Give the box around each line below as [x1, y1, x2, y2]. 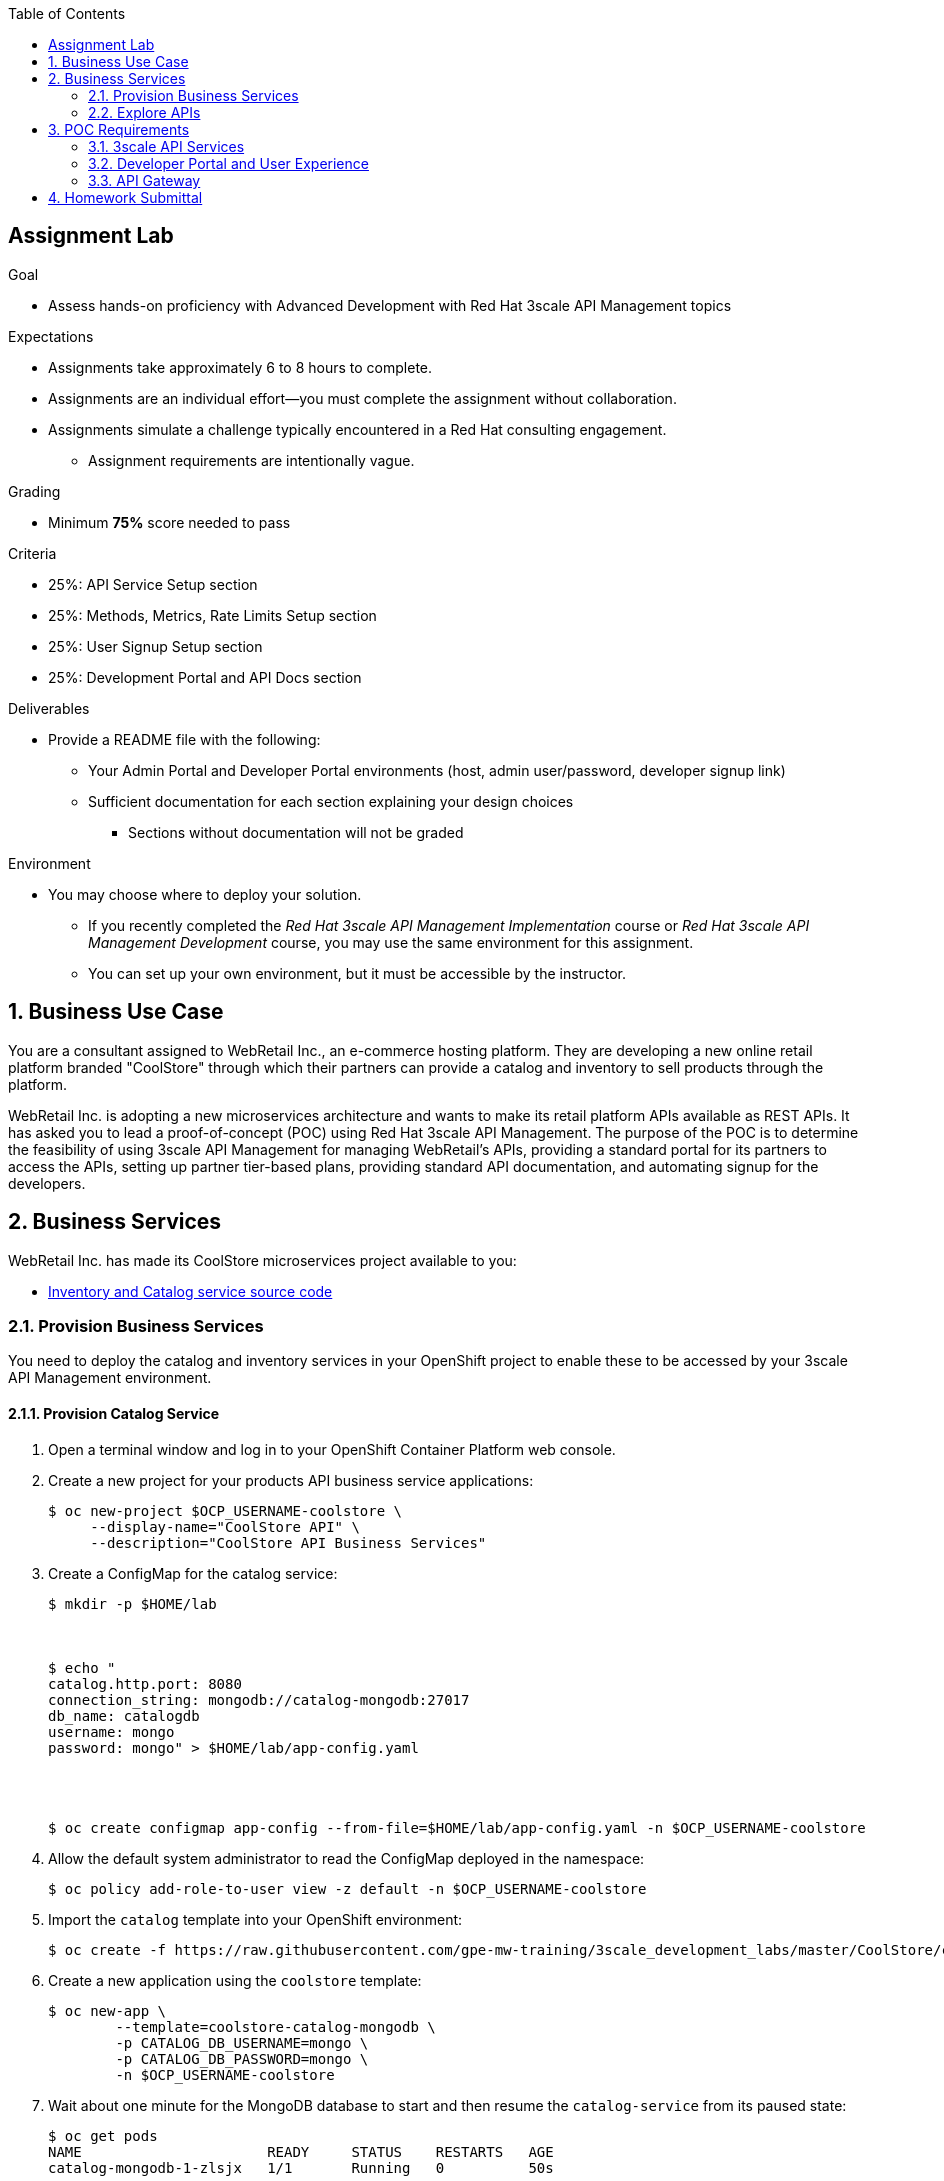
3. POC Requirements [48, 121, 190, 138]
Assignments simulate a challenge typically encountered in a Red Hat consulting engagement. [48, 420, 667, 438]
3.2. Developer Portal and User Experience [88, 155, 369, 172]
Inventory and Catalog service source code [48, 1282, 333, 1300]
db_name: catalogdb [48, 1707, 200, 1724]
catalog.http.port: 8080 [48, 1675, 242, 1692]
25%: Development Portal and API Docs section [48, 668, 362, 686]
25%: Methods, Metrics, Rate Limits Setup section [48, 606, 377, 624]
